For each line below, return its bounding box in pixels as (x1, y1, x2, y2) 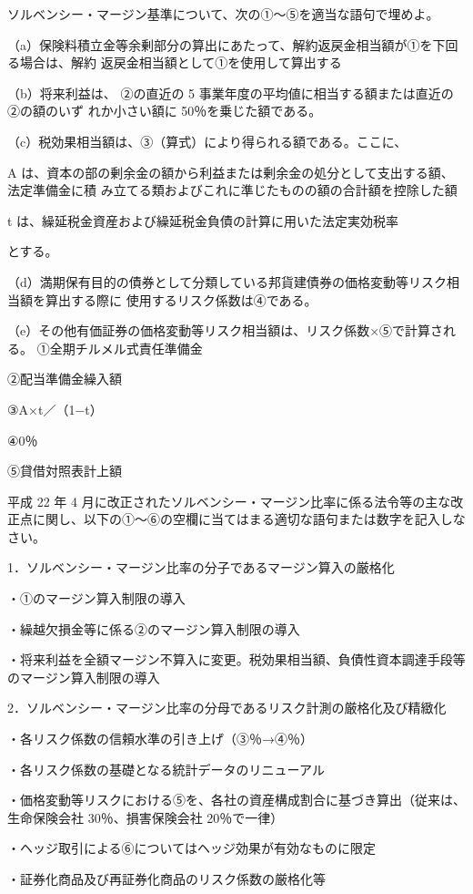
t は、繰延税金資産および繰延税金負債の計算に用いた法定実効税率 (7, 211, 399, 230)
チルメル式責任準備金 (75, 338, 203, 357)
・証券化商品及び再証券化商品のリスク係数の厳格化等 (7, 869, 326, 888)
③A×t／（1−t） (7, 399, 103, 418)
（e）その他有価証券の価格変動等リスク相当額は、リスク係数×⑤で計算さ (7, 321, 444, 340)
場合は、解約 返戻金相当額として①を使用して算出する (19, 53, 342, 72)
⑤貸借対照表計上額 (7, 461, 122, 480)
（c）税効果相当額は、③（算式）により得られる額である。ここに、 (7, 131, 408, 150)
